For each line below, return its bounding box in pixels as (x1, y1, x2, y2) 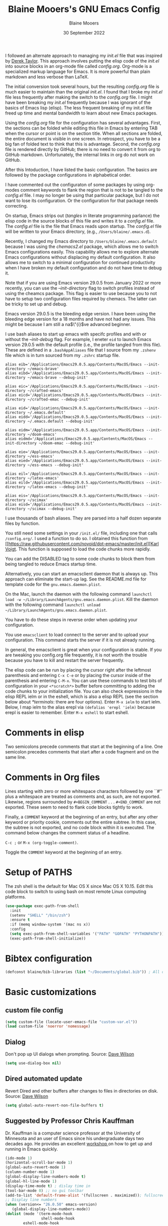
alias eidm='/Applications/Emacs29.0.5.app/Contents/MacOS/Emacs (5, 427, 144, 432)
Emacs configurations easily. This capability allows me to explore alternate (5, 248, 159, 254)
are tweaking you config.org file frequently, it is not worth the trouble (5, 651, 147, 658)
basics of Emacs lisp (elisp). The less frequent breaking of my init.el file (5, 104, 152, 110)
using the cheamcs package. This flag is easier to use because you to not (5, 290, 157, 296)
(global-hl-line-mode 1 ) (5, 1178, 57, 1183)
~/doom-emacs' (27, 431, 57, 437)
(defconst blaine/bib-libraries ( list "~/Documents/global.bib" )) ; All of (5, 969, 166, 974)
